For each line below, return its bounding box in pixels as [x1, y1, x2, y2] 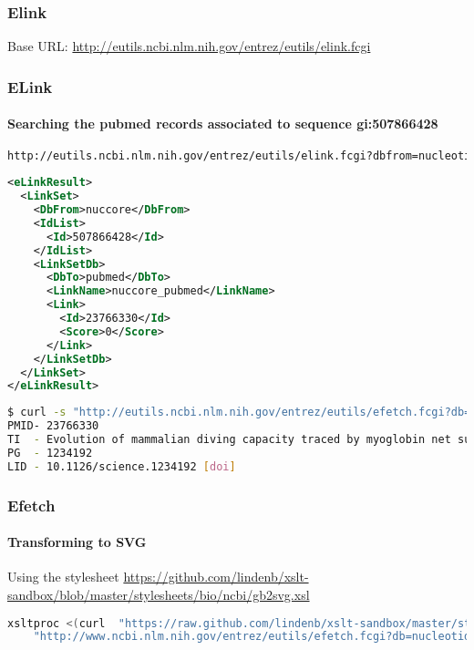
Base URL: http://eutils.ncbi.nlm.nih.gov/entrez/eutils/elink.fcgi [7, 36, 371, 56]
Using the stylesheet [7, 567, 119, 586]
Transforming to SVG [7, 532, 147, 552]
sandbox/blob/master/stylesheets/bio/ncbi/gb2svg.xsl [7, 584, 310, 604]
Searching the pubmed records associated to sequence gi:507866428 [7, 114, 438, 133]
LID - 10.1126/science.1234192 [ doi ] [7, 459, 236, 473]
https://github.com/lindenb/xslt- [123, 567, 309, 586]
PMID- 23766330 [7, 419, 99, 433]
